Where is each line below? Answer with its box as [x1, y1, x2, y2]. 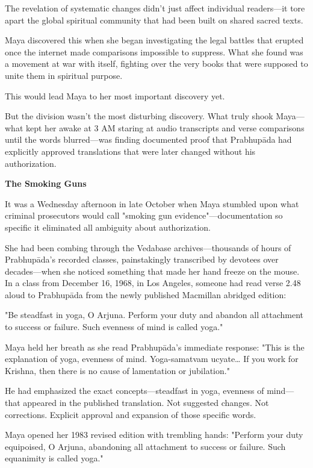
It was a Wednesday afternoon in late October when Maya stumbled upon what [5, 197, 299, 210]
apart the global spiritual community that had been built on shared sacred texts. [5, 13, 303, 26]
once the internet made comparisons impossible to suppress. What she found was [5, 45, 303, 58]
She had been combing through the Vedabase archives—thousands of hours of [5, 241, 291, 254]
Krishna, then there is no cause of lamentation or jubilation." [5, 364, 230, 376]
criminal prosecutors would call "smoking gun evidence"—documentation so [5, 209, 283, 222]
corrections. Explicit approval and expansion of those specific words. [5, 408, 256, 420]
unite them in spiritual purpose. [5, 69, 123, 81]
